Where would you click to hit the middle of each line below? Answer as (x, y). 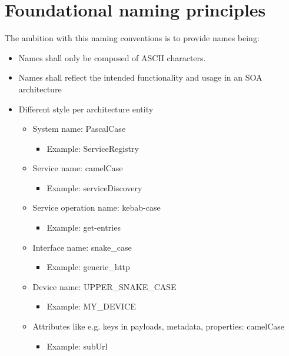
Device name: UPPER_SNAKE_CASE (104, 286)
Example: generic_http (88, 267)
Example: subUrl (77, 346)
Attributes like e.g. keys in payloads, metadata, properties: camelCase (159, 326)
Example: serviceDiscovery (94, 187)
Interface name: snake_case (82, 247)
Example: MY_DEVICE (91, 306)
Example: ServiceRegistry (93, 148)
